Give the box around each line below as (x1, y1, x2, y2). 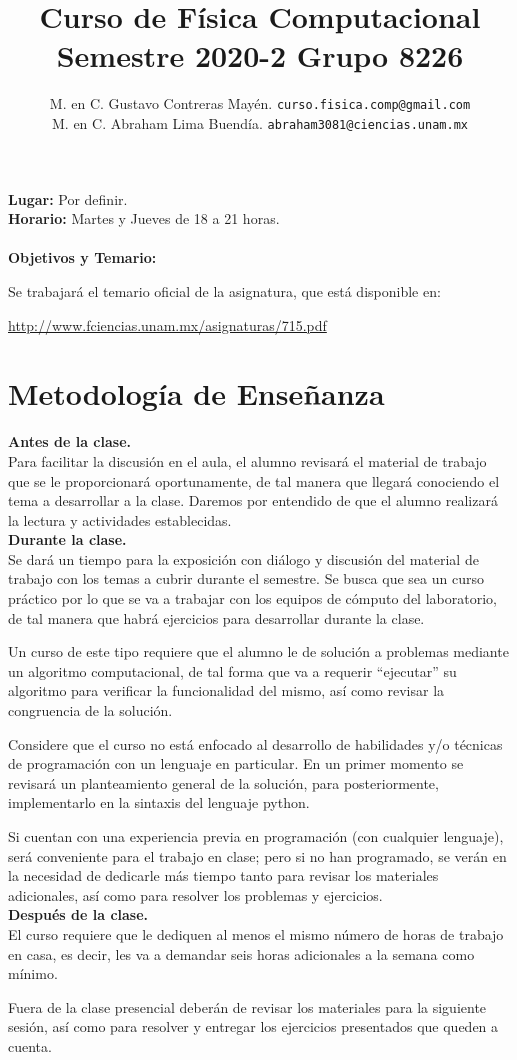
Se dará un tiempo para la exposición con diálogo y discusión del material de (8, 548, 479, 569)
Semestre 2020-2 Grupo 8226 (56, 35, 464, 76)
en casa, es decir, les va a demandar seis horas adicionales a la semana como (8, 943, 475, 964)
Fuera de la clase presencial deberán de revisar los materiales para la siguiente (8, 996, 487, 1017)
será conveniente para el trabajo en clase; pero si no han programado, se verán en (8, 845, 507, 866)
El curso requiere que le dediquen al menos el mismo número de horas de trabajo (8, 923, 504, 944)
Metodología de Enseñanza (8, 373, 385, 414)
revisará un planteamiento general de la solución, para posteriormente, (8, 772, 439, 793)
